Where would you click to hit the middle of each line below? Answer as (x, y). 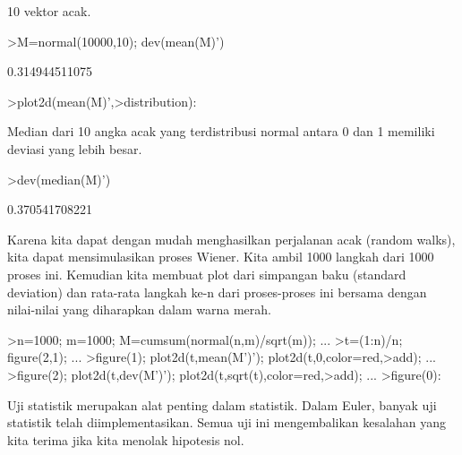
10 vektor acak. (49, 11)
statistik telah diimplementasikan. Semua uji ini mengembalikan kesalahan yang (227, 422)
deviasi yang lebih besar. (75, 148)
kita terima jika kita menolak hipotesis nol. (126, 439)
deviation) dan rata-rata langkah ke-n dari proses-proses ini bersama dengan (217, 292)
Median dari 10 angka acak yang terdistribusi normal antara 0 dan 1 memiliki (221, 131)
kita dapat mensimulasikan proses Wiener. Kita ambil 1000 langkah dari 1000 (221, 257)
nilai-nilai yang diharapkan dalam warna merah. (139, 309)
